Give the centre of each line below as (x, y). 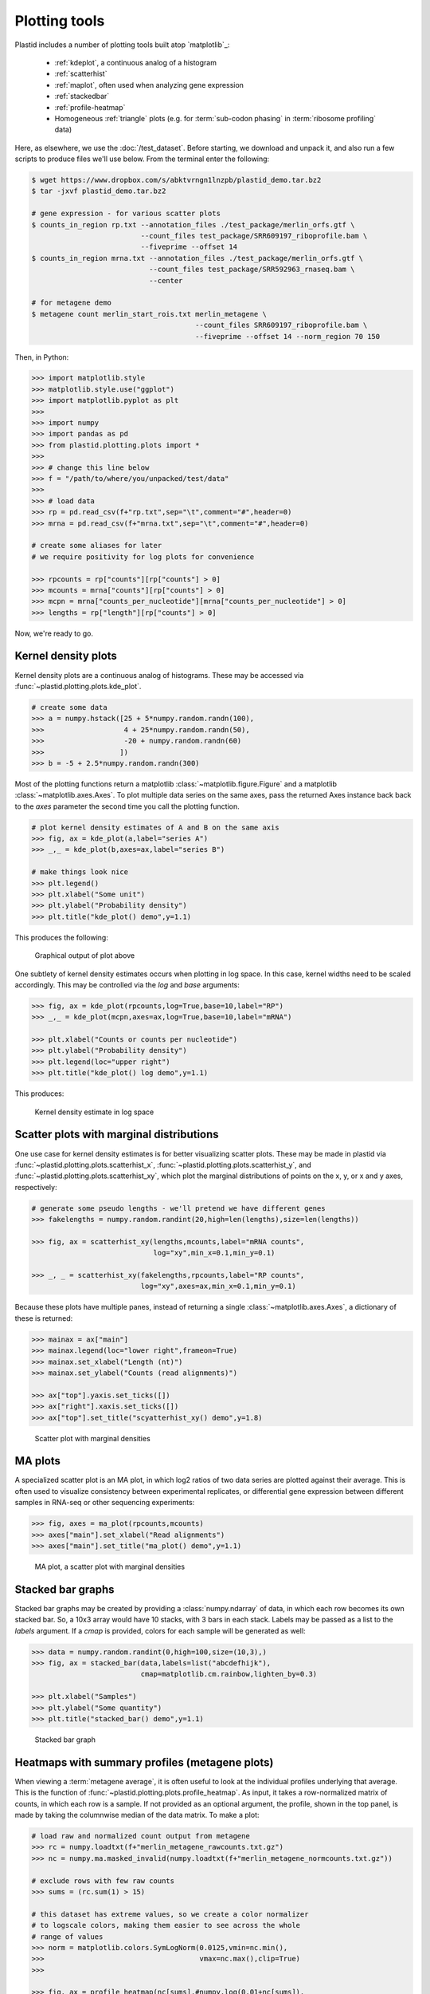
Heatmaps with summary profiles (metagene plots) (144, 1762)
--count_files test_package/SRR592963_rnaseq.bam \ (252, 270)
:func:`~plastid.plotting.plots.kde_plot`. (78, 686)
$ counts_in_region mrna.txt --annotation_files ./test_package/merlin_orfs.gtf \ (197, 258)
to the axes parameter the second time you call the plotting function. (127, 806)
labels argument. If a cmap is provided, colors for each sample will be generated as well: (160, 1630)
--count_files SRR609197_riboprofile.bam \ (281, 325)
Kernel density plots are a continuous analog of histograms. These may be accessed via (159, 675)
